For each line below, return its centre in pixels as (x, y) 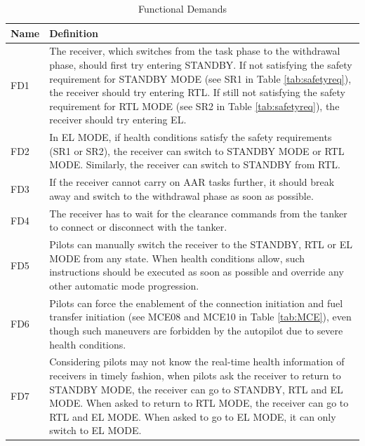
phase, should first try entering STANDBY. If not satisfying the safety (201, 65)
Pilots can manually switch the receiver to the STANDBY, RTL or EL (201, 244)
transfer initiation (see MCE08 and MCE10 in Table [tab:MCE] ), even (200, 317)
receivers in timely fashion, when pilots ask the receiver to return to (195, 375)
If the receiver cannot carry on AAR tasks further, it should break (192, 182)
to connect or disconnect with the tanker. (138, 227)
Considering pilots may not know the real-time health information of (197, 361)
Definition (74, 33)
